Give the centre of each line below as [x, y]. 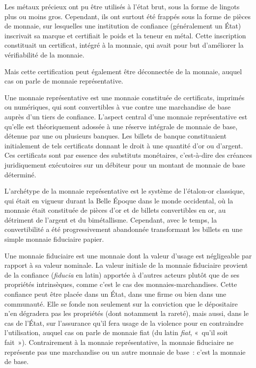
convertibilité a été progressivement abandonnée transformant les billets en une [124, 229]
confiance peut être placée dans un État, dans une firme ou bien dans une [115, 294]
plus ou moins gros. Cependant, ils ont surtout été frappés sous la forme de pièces [128, 16]
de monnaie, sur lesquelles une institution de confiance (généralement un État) [123, 26]
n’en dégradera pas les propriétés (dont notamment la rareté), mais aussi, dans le [127, 313]
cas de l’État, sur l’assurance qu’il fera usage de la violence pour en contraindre [124, 323]
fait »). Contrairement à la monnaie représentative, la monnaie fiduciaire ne [119, 342]
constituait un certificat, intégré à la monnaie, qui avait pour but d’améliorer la [124, 45]
